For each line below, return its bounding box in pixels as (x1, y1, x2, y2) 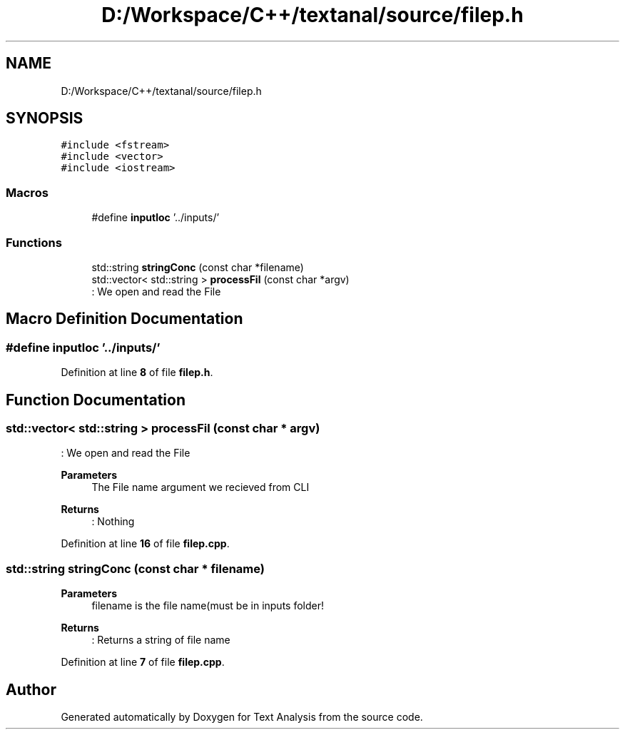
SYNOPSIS (6, 109, 83, 128)
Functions (6, 235, 62, 250)
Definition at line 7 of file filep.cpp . (61, 656, 225, 669)
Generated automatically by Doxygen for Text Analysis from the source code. (61, 710, 423, 723)
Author (6, 680, 56, 699)
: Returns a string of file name (91, 634, 230, 647)
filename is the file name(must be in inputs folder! (91, 599, 325, 612)
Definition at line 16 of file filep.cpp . (61, 537, 230, 550)
